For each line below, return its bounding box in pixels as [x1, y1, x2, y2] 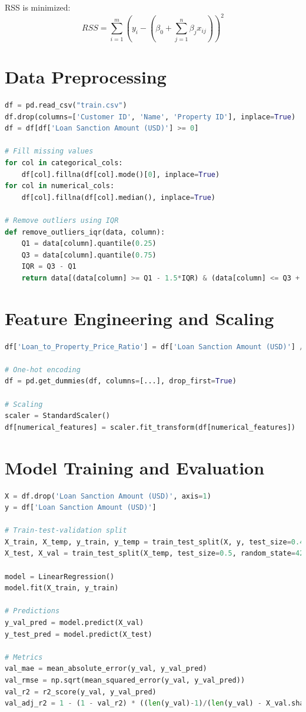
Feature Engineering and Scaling [5, 306, 274, 330]
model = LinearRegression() [5, 572, 115, 581]
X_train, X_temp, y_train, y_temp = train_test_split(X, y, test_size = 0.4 [5, 537, 304, 546]
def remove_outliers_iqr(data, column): [5, 228, 165, 236]
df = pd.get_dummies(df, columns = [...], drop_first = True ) [5, 377, 237, 386]
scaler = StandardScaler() [5, 412, 110, 420]
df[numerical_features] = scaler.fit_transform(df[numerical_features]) [5, 423, 295, 432]
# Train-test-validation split [5, 526, 127, 535]
